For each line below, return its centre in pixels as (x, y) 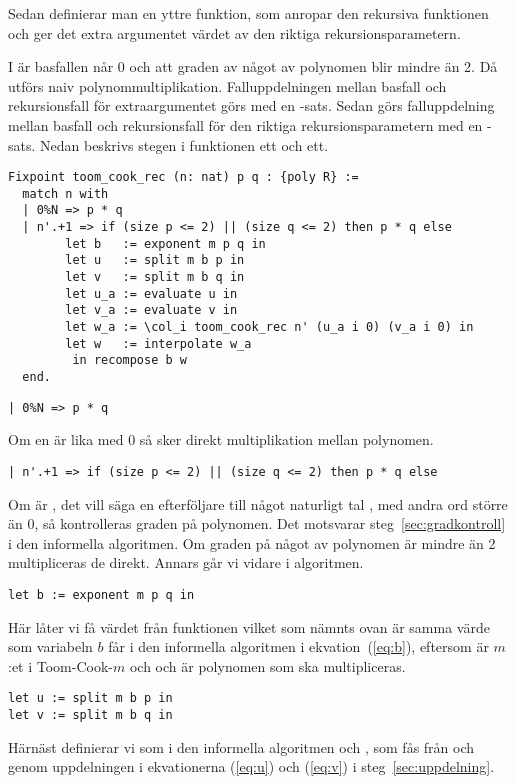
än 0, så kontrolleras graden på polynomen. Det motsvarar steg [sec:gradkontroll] (257, 523)
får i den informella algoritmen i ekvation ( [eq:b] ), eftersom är (298, 646)
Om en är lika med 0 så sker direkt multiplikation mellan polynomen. (221, 439)
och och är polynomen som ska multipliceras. (267, 665)
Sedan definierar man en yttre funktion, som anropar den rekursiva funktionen (248, 13)
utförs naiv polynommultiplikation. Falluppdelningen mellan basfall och (227, 85)
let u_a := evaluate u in (151, 293)
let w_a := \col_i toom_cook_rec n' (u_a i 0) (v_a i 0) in (269, 327)
